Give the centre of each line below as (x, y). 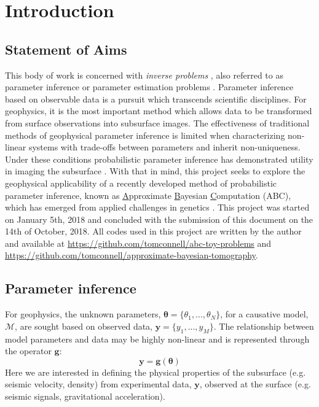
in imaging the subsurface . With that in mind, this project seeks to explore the (155, 171)
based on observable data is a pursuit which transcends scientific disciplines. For (156, 99)
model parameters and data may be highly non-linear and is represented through (157, 339)
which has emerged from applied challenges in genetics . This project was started (157, 207)
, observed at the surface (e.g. (255, 384)
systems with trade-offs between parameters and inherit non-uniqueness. (164, 147)
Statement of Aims (66, 49)
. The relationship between (264, 326)
